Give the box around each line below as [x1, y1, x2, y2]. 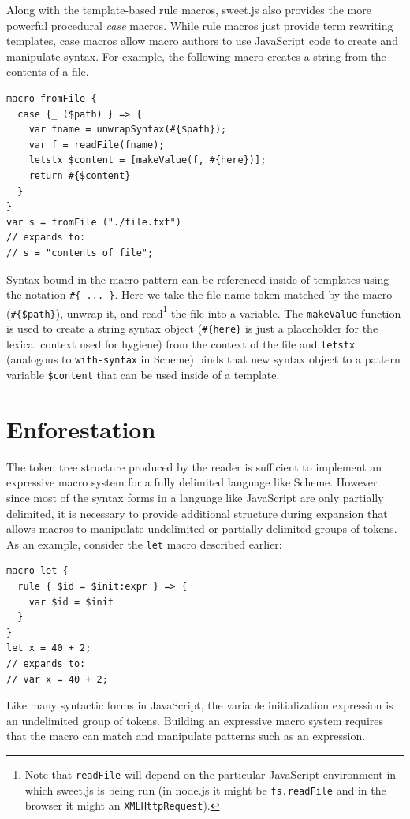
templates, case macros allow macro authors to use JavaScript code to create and [6, 32, 398, 49]
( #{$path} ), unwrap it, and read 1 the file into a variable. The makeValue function [6, 302, 401, 321]
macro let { [6, 565, 69, 577]
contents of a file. [6, 63, 89, 80]
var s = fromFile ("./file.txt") [6, 216, 181, 228]
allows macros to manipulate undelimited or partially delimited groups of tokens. [6, 520, 397, 537]
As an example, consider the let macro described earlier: [6, 535, 282, 552]
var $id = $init [28, 596, 114, 608]
